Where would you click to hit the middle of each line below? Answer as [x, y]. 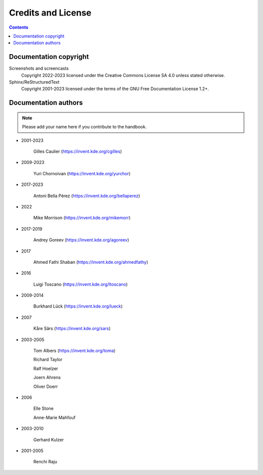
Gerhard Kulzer [49, 439]
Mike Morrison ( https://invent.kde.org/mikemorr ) [82, 218]
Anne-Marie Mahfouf [54, 417]
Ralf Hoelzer [46, 368]
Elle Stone [43, 408]
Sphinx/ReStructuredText [34, 82]
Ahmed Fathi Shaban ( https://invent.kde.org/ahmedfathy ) [91, 262]
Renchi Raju [45, 462]
